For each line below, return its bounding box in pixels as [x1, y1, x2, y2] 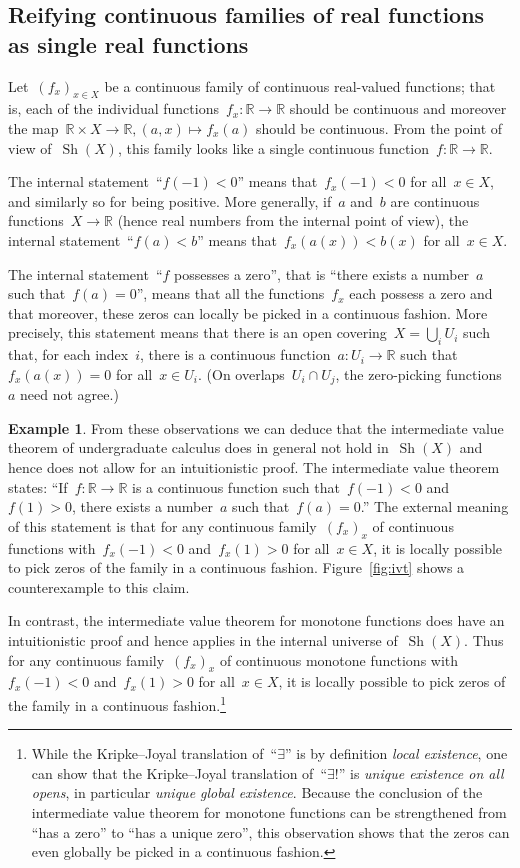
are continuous [390, 190, 480, 211]
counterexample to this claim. [8, 576, 190, 597]
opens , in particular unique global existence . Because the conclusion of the [31, 782, 483, 803]
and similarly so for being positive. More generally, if [8, 190, 332, 211]
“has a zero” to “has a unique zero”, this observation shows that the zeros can [31, 821, 510, 842]
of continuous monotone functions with [219, 649, 459, 670]
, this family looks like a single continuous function [117, 137, 430, 158]
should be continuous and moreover [289, 98, 507, 119]
